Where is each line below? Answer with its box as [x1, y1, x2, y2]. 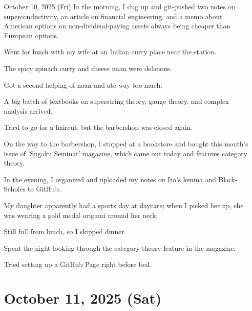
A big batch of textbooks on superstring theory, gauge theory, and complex [4, 96, 229, 106]
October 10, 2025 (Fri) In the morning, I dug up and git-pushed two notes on [4, 1, 235, 11]
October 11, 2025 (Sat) [4, 288, 162, 308]
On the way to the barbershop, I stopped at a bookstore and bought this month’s [4, 138, 248, 148]
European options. [4, 30, 59, 40]
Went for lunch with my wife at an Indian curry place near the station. [4, 47, 217, 57]
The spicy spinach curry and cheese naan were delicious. [4, 63, 172, 73]
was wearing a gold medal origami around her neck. [4, 210, 158, 220]
